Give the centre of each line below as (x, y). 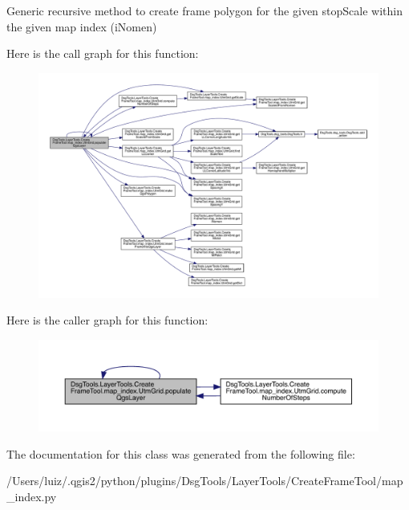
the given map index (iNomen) (82, 26)
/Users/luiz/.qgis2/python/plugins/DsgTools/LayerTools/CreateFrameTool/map (205, 481)
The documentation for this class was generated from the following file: (181, 453)
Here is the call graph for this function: (103, 53)
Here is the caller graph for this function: (107, 320)
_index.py (32, 496)
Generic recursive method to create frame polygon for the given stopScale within (204, 10)
